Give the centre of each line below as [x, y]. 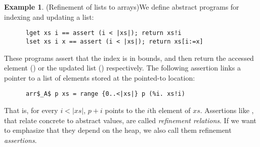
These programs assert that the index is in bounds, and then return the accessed [129, 58]
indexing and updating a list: [49, 16]
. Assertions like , [227, 110]
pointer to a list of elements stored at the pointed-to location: [100, 77]
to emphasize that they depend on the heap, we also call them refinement [118, 130]
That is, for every [31, 110]
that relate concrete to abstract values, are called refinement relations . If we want [130, 120]
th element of [170, 110]
